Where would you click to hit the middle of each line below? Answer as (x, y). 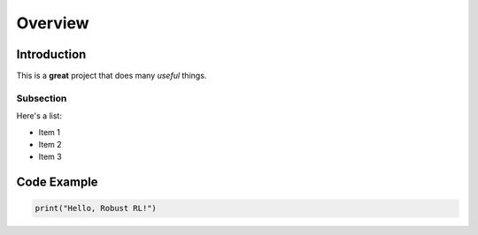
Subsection (42, 98)
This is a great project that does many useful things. (112, 76)
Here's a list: (39, 116)
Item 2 (50, 144)
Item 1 (50, 132)
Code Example (57, 182)
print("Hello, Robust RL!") (96, 208)
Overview (53, 23)
